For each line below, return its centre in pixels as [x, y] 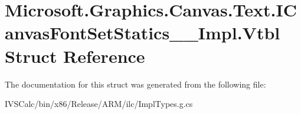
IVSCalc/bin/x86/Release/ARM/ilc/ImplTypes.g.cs [99, 104]
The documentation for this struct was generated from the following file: [135, 84]
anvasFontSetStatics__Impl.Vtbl [143, 33]
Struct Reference [75, 56]
